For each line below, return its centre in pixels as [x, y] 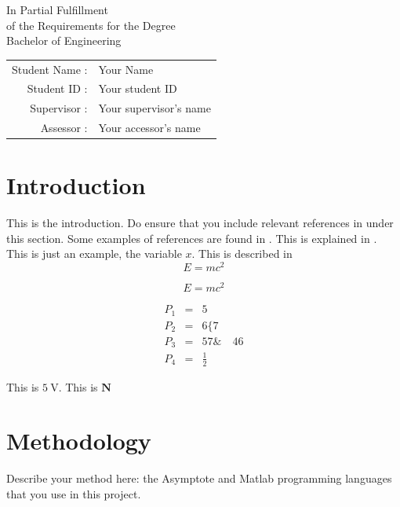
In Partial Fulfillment [57, 9]
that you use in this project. [74, 493]
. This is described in [242, 253]
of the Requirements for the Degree [91, 25]
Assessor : [64, 128]
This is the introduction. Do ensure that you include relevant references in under [200, 223]
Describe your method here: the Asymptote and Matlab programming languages [199, 478]
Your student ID [138, 88]
